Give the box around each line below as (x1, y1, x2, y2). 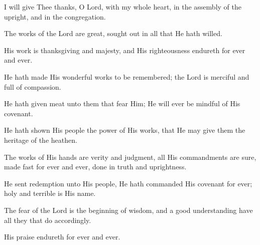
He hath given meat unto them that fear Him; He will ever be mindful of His (4, 98, 240, 109)
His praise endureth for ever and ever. (4, 231, 120, 242)
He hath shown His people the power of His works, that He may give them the (4, 125, 245, 135)
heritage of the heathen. (4, 134, 77, 145)
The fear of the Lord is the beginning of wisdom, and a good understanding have (4, 204, 253, 215)
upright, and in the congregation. (4, 11, 106, 22)
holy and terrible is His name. (4, 188, 96, 198)
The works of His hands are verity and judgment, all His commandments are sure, (4, 151, 256, 162)
